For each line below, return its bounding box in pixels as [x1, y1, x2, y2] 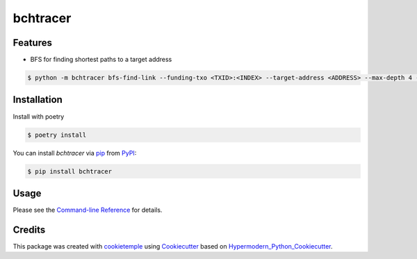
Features [13, 37, 52, 49]
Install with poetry [13, 112, 65, 121]
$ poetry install [27, 131, 87, 139]
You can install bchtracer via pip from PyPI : [13, 149, 137, 157]
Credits [13, 224, 46, 235]
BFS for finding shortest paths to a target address [30, 56, 172, 64]
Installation [13, 94, 63, 106]
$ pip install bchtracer [27, 167, 113, 175]
